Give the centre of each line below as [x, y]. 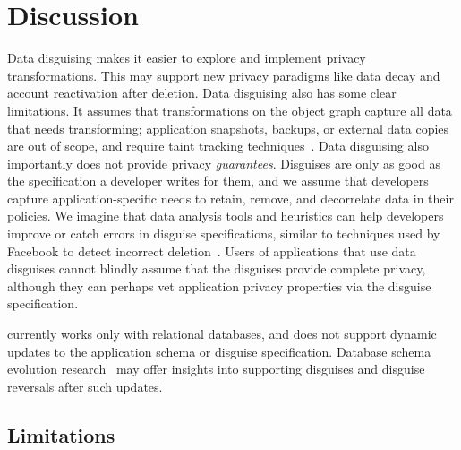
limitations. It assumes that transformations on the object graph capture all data [230, 110]
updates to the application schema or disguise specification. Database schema [219, 351]
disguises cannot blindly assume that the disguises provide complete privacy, [217, 268]
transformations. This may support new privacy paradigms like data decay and [224, 75]
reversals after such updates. [85, 386]
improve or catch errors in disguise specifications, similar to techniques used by [224, 234]
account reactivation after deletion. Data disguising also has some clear [202, 93]
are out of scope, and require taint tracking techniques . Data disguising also [218, 146]
